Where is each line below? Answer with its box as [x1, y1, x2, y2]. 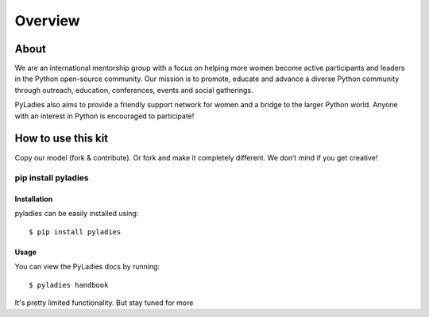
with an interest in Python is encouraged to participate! [14, 111, 195, 121]
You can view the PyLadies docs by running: [14, 262, 160, 272]
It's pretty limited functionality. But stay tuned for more [14, 298, 194, 307]
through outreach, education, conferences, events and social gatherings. [14, 85, 253, 95]
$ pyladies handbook [29, 280, 109, 289]
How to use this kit [14, 132, 109, 145]
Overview [14, 12, 80, 29]
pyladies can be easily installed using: [14, 209, 139, 218]
